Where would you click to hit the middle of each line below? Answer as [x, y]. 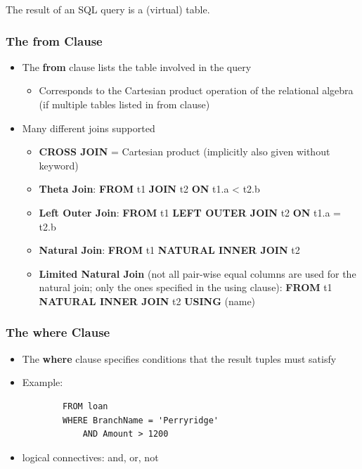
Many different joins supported [89, 128]
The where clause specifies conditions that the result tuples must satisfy [179, 358]
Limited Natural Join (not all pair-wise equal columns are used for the [198, 273]
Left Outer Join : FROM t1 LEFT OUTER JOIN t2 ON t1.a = [190, 212]
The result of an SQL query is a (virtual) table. [108, 9]
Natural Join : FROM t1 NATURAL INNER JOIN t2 [169, 250]
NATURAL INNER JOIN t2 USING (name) [147, 301]
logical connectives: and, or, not [90, 457]
